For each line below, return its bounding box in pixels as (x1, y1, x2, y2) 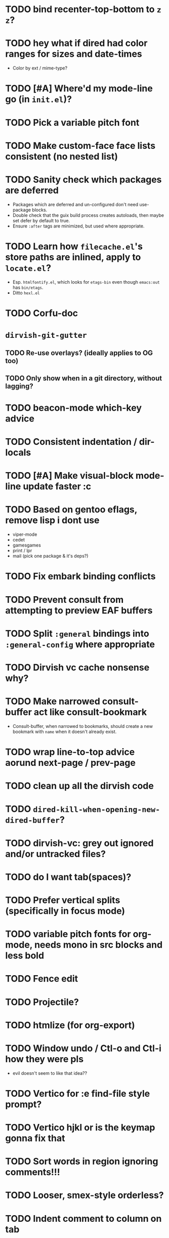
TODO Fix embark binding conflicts (5, 571, 156, 582)
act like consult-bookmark (33, 707, 147, 718)
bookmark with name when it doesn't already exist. (12, 728, 117, 734)
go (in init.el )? (5, 94, 72, 105)
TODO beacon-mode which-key (5, 402, 142, 413)
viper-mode (12, 531, 37, 537)
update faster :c (22, 481, 92, 492)
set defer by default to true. (12, 217, 70, 223)
